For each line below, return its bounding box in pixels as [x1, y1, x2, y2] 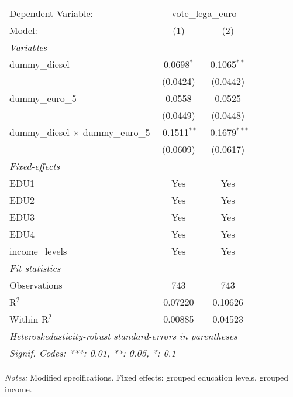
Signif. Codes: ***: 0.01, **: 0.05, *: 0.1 [9, 346, 176, 360]
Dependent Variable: [9, 6, 93, 20]
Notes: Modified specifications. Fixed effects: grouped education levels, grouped [5, 371, 288, 383]
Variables [9, 40, 47, 54]
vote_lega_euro [171, 6, 237, 20]
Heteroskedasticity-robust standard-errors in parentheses [9, 329, 237, 343]
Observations [9, 278, 63, 292]
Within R [9, 312, 49, 326]
